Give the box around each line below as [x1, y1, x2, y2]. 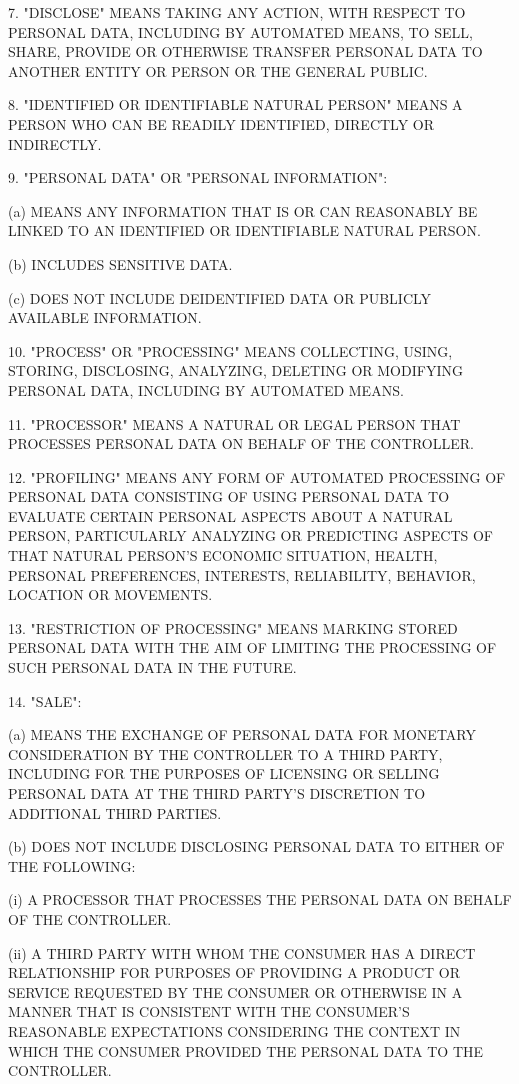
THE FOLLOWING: [8, 855, 136, 876]
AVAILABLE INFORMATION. [8, 307, 202, 328]
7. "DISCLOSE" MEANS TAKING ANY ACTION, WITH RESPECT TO [8, 2, 466, 22]
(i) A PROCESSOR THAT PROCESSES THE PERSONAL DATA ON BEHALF [8, 889, 512, 910]
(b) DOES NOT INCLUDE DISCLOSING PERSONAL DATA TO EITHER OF [8, 836, 505, 857]
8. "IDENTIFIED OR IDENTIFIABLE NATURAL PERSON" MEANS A [8, 94, 463, 115]
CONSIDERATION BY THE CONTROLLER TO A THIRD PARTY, [8, 743, 443, 764]
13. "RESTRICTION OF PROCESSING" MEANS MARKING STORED [8, 617, 458, 638]
